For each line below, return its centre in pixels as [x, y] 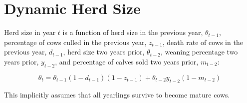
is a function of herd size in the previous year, [133, 32]
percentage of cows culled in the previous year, [75, 42]
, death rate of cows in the [203, 42]
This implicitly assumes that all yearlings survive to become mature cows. [117, 94]
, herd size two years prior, [104, 52]
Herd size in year [30, 32]
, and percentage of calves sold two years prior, [127, 61]
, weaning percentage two [199, 52]
